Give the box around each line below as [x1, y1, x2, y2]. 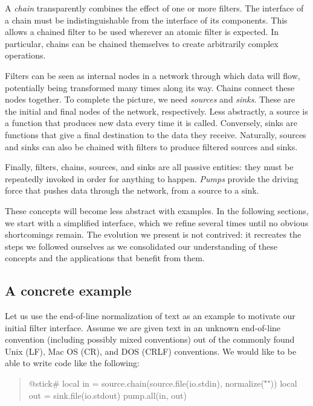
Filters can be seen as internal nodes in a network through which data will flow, [5, 69, 300, 81]
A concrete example [5, 281, 132, 300]
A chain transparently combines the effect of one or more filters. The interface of [5, 2, 304, 14]
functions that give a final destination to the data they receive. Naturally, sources [5, 128, 306, 141]
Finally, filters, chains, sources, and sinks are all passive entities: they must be [5, 160, 294, 173]
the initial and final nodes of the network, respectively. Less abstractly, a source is [5, 104, 308, 117]
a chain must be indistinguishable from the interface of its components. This [5, 13, 288, 26]
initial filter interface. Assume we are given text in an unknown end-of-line [5, 321, 281, 334]
